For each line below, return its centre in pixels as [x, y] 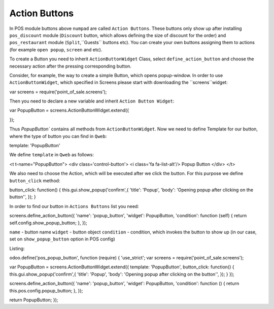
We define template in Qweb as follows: [52, 155]
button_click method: [35, 181]
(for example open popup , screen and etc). [56, 49]
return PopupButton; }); [34, 300]
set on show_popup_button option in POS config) [62, 239]
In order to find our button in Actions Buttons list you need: [74, 206]
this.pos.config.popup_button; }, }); [46, 290]
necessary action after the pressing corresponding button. [71, 66]
